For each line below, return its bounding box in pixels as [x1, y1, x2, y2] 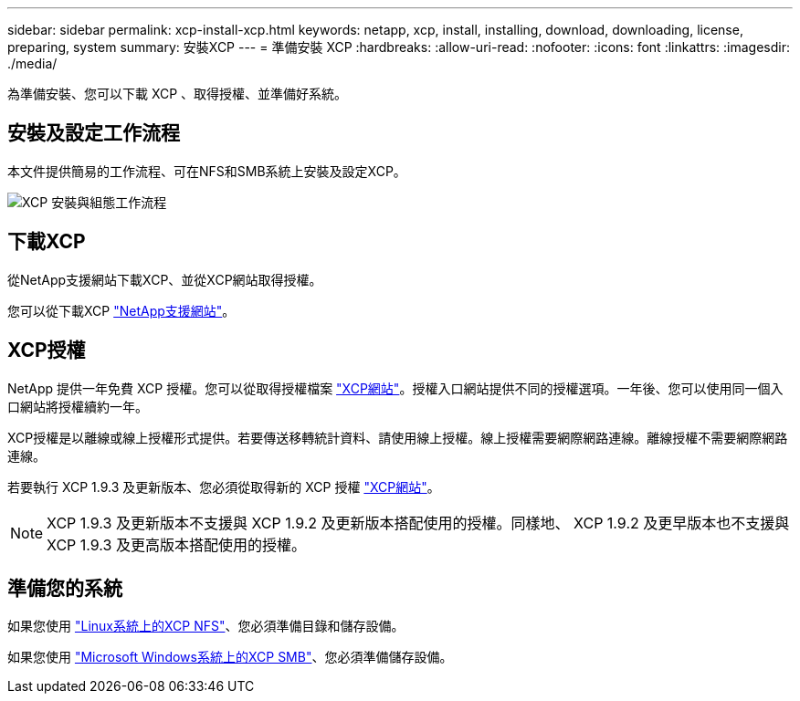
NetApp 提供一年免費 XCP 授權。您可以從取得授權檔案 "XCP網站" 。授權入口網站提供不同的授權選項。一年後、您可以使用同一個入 [7, 380, 784, 396]
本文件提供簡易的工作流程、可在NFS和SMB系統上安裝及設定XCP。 [7, 162, 406, 179]
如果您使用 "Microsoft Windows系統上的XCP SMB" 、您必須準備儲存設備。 [7, 649, 453, 665]
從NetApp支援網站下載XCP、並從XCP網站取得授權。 [7, 271, 322, 288]
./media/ [7, 56, 58, 71]
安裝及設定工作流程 [7, 121, 180, 145]
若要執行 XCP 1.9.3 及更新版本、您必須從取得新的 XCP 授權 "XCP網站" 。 [7, 478, 440, 495]
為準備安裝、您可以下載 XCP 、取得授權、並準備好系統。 [7, 86, 348, 101]
